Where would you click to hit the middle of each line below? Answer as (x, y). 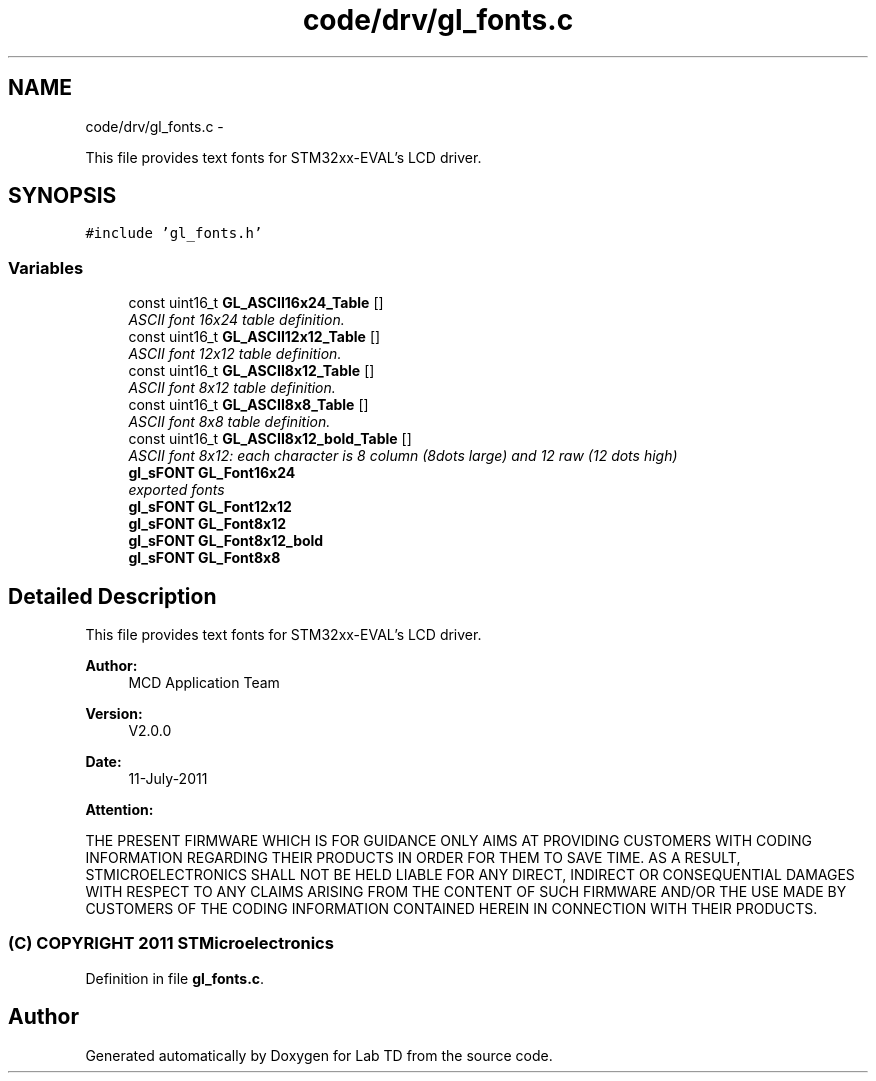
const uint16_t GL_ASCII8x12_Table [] (251, 371)
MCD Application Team (204, 683)
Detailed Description (112, 596)
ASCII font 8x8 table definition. (229, 422)
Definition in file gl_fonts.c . (175, 978)
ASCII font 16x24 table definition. (236, 320)
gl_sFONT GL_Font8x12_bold (226, 541)
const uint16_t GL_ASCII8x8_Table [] (248, 405)
